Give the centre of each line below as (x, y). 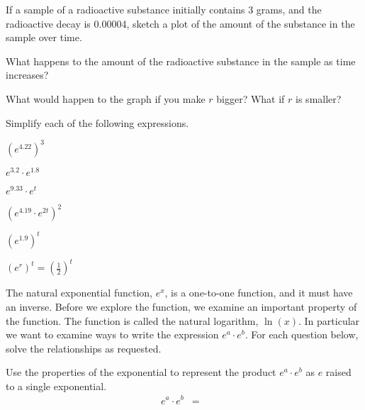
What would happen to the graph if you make (106, 98)
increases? (27, 75)
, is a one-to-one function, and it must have (259, 293)
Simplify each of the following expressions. (97, 122)
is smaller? (319, 98)
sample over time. (44, 37)
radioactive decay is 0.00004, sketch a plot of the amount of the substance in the (180, 23)
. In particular (329, 320)
